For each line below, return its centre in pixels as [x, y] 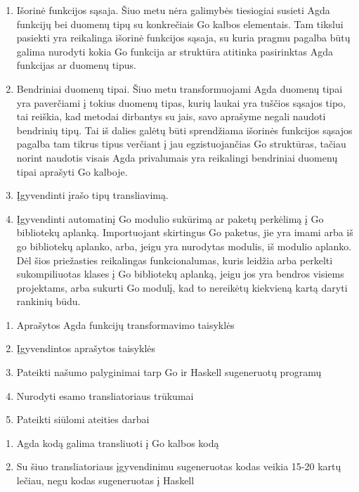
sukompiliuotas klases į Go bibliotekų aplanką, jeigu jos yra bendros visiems [180, 274]
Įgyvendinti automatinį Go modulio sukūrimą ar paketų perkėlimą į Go [170, 218]
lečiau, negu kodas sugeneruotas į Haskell [105, 480]
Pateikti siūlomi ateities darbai [83, 419]
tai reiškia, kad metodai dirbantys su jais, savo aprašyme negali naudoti [171, 116]
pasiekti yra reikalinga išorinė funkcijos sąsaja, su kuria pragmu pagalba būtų [183, 38]
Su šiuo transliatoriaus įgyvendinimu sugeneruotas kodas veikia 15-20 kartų [179, 466]
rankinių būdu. [48, 301]
